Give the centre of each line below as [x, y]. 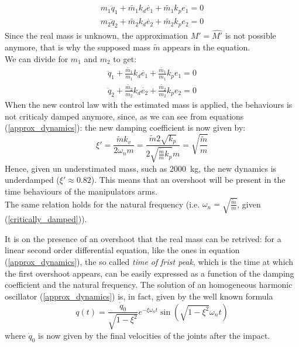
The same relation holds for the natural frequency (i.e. [102, 204]
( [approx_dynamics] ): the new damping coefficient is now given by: [125, 127]
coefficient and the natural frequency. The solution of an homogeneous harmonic [149, 285]
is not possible [250, 35]
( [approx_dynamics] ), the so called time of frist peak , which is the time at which [149, 261]
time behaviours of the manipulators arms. [81, 191]
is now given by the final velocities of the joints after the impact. [154, 335]
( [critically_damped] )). [46, 219]
